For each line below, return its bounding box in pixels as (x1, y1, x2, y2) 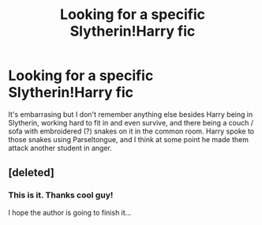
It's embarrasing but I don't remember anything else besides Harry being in (8, 109, 253, 119)
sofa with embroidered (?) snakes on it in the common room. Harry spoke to (8, 126, 255, 136)
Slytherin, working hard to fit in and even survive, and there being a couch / (8, 118, 254, 127)
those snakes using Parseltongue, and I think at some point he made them (8, 134, 249, 144)
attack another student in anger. (8, 143, 113, 152)
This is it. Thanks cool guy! (8, 189, 114, 201)
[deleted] (8, 166, 55, 179)
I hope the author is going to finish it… (8, 208, 132, 217)
